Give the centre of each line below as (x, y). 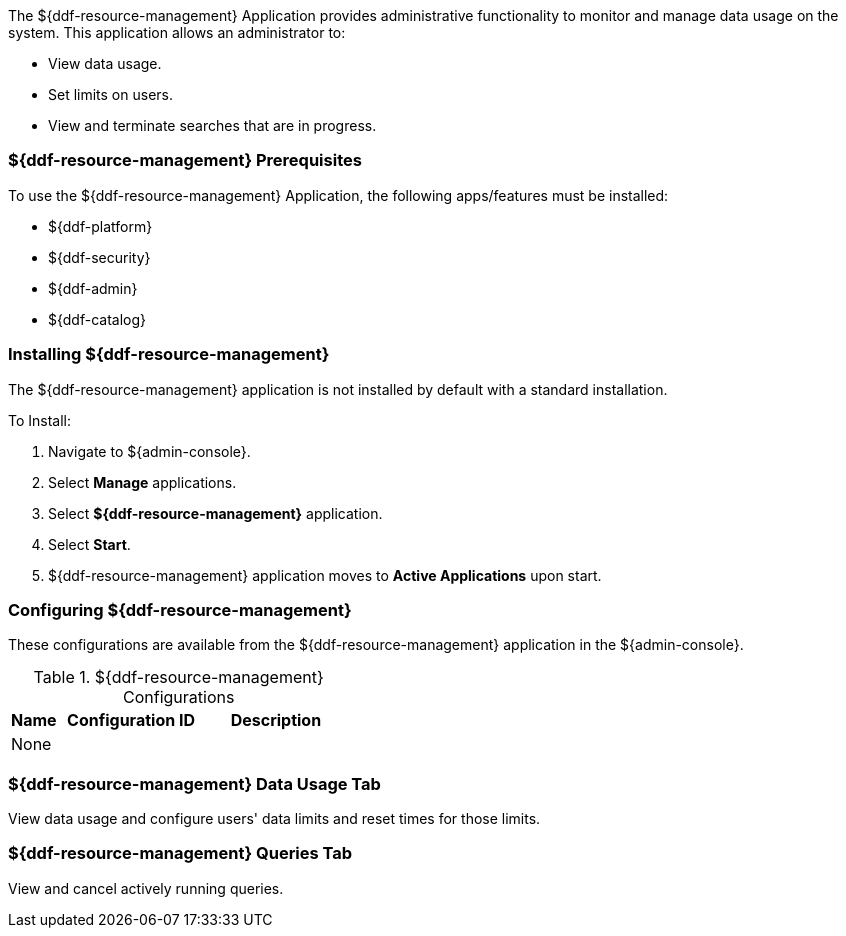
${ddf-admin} (93, 288)
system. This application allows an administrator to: (177, 32)
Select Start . (89, 544)
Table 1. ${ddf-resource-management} (178, 677)
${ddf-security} (99, 257)
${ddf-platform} (100, 226)
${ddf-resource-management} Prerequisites (185, 160)
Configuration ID (131, 720)
